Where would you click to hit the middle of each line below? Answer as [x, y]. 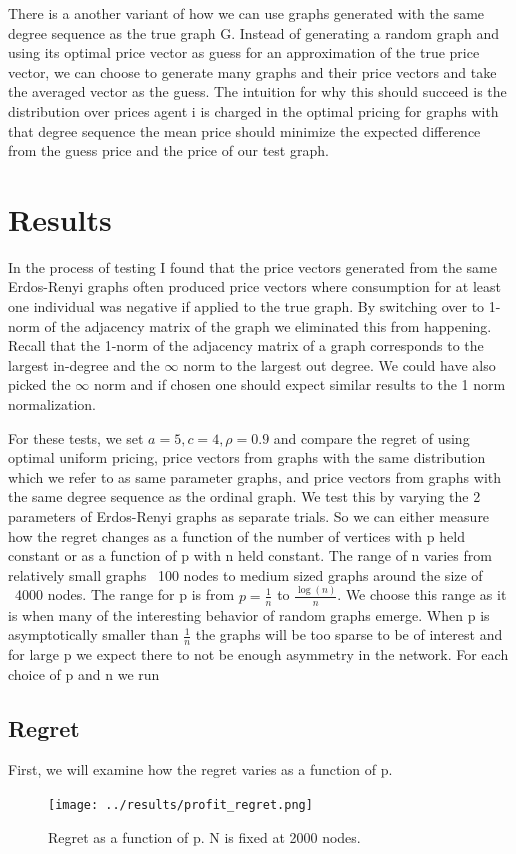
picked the [39, 384]
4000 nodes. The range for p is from [124, 594]
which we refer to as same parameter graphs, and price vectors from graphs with [255, 476]
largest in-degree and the [84, 364]
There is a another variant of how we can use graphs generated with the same [246, 13]
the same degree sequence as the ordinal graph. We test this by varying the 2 [244, 496]
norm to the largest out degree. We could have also [339, 364]
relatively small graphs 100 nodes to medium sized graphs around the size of [245, 574]
